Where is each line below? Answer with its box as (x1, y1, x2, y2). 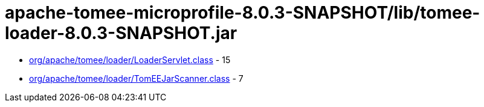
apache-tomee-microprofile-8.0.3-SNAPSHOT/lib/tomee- (5, 2, 480, 23)
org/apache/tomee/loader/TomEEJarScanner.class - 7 (29, 73, 244, 84)
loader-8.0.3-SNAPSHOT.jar (5, 23, 237, 43)
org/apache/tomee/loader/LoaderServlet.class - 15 (29, 54, 231, 65)
